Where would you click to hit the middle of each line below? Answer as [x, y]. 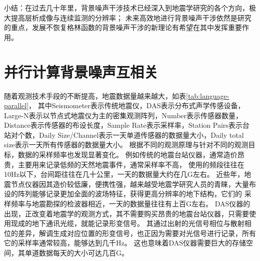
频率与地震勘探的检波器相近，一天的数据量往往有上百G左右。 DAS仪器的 [130, 204]
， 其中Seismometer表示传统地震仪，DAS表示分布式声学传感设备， [137, 105]
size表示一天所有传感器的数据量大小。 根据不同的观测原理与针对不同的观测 [126, 145]
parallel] [16, 105]
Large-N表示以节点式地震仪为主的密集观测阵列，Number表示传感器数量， [123, 115]
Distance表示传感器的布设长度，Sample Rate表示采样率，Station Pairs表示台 [127, 125]
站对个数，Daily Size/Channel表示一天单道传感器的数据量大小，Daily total [124, 135]
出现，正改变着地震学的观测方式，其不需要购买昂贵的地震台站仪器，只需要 [126, 213]
